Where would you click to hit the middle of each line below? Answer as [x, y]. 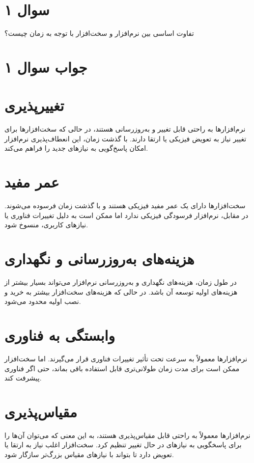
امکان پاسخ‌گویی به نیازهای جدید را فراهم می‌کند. [76, 148]
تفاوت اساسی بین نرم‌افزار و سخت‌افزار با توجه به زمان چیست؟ [99, 33]
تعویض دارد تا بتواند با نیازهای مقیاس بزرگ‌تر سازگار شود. [89, 454]
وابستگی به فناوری [60, 335]
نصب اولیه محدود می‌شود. [43, 301]
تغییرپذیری [34, 105]
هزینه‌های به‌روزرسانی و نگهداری [99, 259]
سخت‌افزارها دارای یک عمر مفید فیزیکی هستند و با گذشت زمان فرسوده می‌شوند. [125, 205]
